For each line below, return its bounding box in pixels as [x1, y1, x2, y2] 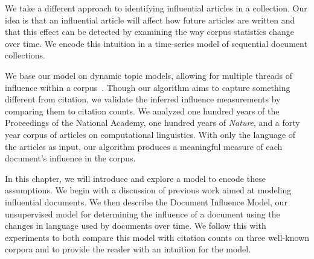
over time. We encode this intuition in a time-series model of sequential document [5, 37, 307, 49]
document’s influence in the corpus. [5, 152, 136, 164]
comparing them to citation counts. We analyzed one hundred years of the [5, 104, 280, 117]
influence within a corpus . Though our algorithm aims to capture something [5, 81, 290, 93]
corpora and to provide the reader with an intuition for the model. [5, 243, 251, 255]
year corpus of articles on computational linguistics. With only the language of [5, 128, 296, 140]
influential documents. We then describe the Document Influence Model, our [5, 195, 287, 208]
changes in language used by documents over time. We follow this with [5, 219, 266, 232]
